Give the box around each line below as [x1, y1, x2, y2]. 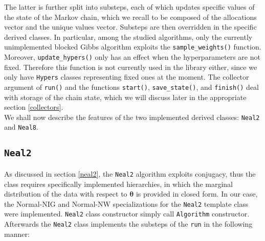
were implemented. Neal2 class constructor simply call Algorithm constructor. [4, 208, 250, 219]
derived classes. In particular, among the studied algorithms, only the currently [4, 31, 253, 42]
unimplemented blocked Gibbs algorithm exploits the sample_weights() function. [4, 41, 261, 52]
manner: [4, 228, 30, 239]
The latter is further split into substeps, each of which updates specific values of [4, 2, 255, 12]
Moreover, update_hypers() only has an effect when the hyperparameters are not [4, 52, 260, 62]
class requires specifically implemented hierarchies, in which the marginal [4, 178, 233, 189]
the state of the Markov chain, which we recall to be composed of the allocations [4, 11, 257, 22]
